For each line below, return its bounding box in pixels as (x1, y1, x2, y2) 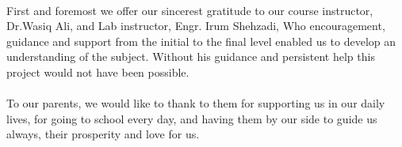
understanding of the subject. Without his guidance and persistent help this (6, 48, 375, 65)
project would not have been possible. (6, 63, 190, 80)
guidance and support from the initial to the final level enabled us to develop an (6, 32, 396, 49)
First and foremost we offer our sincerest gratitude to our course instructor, (6, 2, 373, 18)
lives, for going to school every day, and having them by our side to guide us (6, 110, 377, 126)
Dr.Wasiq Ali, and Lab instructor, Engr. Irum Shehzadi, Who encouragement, (6, 17, 385, 34)
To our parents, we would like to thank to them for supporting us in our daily (6, 95, 385, 111)
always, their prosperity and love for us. (6, 126, 200, 142)
